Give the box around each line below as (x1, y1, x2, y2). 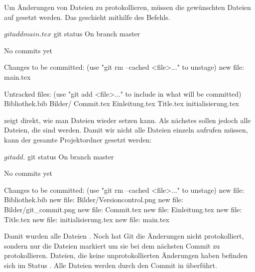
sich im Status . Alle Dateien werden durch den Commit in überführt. (4, 260, 217, 270)
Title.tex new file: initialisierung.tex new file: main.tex (4, 214, 169, 224)
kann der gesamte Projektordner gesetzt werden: (4, 134, 152, 144)
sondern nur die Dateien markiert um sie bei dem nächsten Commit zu (4, 240, 220, 251)
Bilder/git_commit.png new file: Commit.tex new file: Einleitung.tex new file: (4, 204, 242, 214)
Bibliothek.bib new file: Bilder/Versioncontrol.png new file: (4, 194, 183, 205)
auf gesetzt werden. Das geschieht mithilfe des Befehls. (4, 11, 170, 22)
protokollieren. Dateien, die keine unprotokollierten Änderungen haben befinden (4, 250, 248, 261)
